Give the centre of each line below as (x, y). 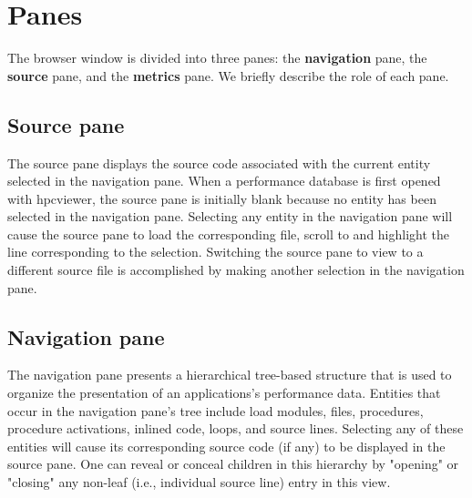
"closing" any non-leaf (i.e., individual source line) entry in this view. (199, 482)
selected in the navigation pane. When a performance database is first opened (224, 181)
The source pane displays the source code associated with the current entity (219, 163)
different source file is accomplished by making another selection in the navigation (236, 270)
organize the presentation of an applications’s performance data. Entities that (224, 393)
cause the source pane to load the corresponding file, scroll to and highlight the (229, 234)
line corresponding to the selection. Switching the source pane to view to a (215, 252)
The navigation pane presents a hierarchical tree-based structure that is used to (230, 375)
